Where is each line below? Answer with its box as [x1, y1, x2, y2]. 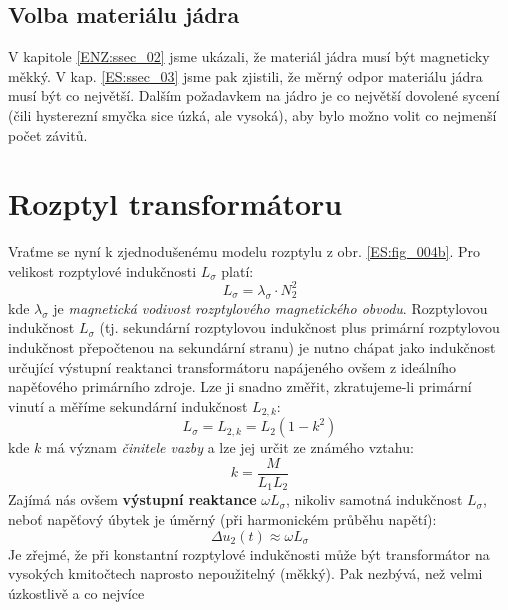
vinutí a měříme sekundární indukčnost [8, 395, 248, 416]
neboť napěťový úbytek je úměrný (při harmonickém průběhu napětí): [8, 508, 437, 529]
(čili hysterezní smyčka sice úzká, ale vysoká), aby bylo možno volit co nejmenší [8, 104, 497, 125]
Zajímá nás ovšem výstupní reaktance [8, 489, 257, 510]
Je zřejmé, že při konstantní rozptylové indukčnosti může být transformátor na [8, 543, 490, 564]
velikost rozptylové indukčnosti [8, 260, 197, 281]
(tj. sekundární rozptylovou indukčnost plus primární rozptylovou [99, 317, 500, 338]
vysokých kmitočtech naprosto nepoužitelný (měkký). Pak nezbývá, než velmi [8, 563, 483, 584]
